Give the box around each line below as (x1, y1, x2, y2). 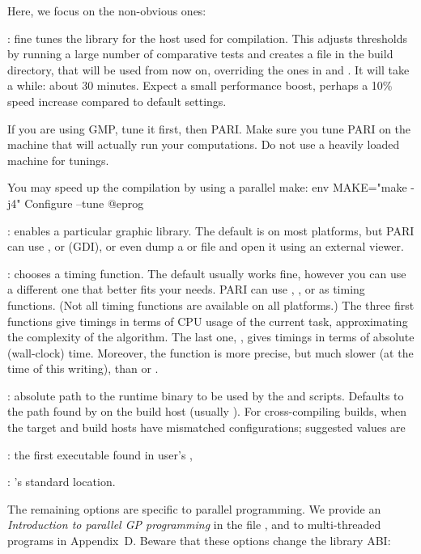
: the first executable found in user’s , (7, 446, 193, 463)
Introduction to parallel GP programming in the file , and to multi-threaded (7, 516, 381, 533)
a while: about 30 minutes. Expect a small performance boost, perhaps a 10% (7, 77, 393, 94)
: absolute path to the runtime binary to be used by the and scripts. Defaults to (7, 387, 404, 404)
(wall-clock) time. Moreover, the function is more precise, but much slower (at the (7, 344, 414, 361)
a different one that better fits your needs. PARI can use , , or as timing (7, 281, 365, 298)
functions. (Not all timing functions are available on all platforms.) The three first (7, 296, 415, 313)
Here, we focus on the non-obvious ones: (7, 2, 206, 19)
